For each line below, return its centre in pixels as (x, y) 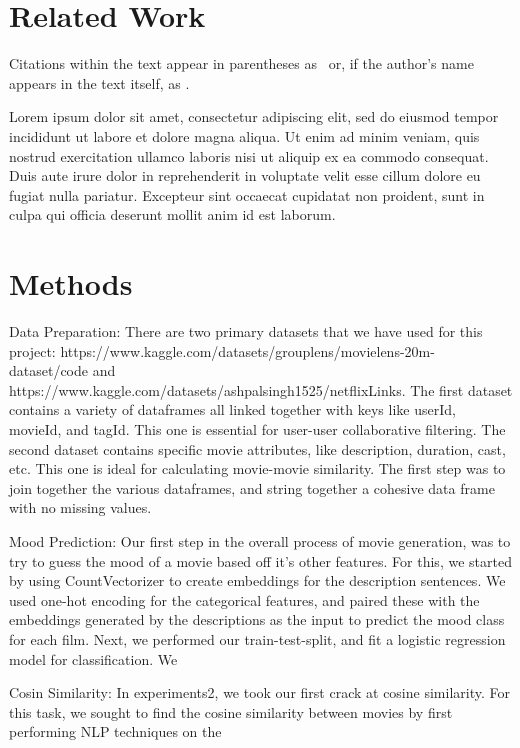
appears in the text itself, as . (99, 82)
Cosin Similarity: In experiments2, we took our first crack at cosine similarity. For (259, 692)
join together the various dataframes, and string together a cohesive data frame (252, 487)
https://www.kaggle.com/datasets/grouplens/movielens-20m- (247, 350)
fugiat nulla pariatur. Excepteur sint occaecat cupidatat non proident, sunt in (247, 194)
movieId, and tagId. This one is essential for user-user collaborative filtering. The (257, 428)
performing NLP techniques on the (115, 731)
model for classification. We (93, 658)
